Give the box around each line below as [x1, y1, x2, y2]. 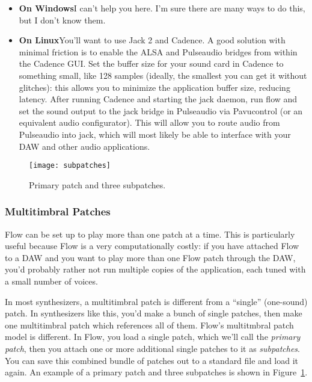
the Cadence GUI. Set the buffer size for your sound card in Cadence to [19, 57, 284, 70]
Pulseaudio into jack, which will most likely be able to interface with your [19, 128, 291, 140]
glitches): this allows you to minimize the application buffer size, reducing [19, 81, 290, 93]
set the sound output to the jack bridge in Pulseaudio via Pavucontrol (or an [19, 104, 303, 117]
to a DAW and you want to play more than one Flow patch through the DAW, [5, 251, 296, 263]
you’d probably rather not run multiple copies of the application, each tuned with [5, 263, 306, 276]
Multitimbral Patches [5, 204, 111, 219]
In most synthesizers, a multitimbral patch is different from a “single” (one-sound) [5, 295, 308, 307]
